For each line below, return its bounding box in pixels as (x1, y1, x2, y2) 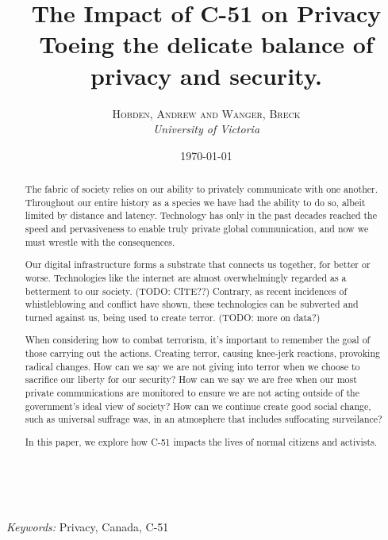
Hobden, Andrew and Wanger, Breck (112, 105, 301, 121)
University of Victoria (152, 121, 260, 137)
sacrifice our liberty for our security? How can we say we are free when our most (25, 373, 357, 386)
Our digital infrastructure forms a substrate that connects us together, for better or (25, 258, 371, 271)
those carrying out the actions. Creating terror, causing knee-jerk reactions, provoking (25, 347, 380, 360)
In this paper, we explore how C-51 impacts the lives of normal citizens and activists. (25, 435, 378, 448)
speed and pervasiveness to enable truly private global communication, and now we (25, 222, 369, 236)
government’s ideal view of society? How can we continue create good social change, (25, 399, 371, 412)
